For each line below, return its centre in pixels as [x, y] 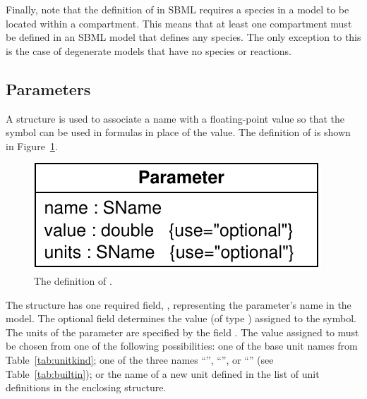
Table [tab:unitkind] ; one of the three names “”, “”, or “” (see [140, 359]
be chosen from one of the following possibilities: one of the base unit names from [182, 346]
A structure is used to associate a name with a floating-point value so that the [175, 118]
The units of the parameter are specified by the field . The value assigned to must [182, 332]
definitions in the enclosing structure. [86, 387]
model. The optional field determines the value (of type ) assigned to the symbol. [181, 318]
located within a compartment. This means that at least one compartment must [179, 23]
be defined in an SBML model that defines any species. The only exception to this [183, 37]
